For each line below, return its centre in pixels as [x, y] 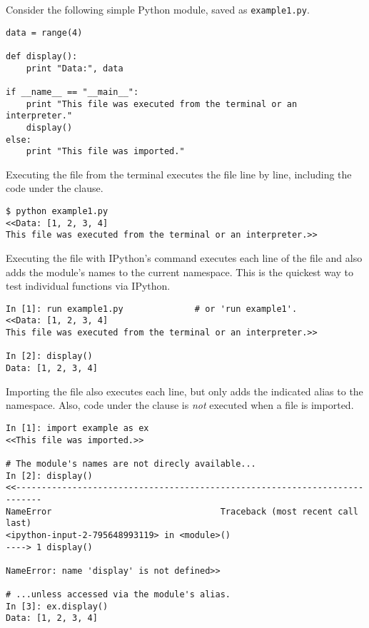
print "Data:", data [75, 68]
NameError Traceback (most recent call [182, 511]
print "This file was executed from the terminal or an [162, 104]
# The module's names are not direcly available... [131, 464]
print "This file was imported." [105, 152]
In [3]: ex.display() [57, 606]
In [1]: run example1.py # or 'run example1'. [152, 309]
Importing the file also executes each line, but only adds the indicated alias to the [184, 391]
